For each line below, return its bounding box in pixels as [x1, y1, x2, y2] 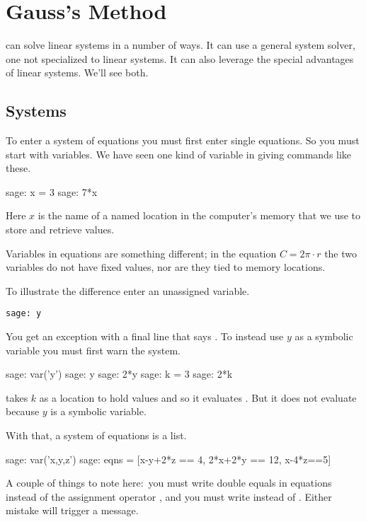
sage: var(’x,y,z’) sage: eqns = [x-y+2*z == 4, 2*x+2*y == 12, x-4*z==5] [6, 451, 331, 466]
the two [324, 245, 358, 260]
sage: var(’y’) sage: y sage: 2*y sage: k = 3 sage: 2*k [6, 366, 233, 381]
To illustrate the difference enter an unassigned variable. [6, 283, 250, 298]
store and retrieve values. [6, 222, 115, 237]
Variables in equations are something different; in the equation [6, 245, 277, 260]
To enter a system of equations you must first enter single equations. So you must [6, 133, 360, 148]
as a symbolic [294, 329, 353, 344]
